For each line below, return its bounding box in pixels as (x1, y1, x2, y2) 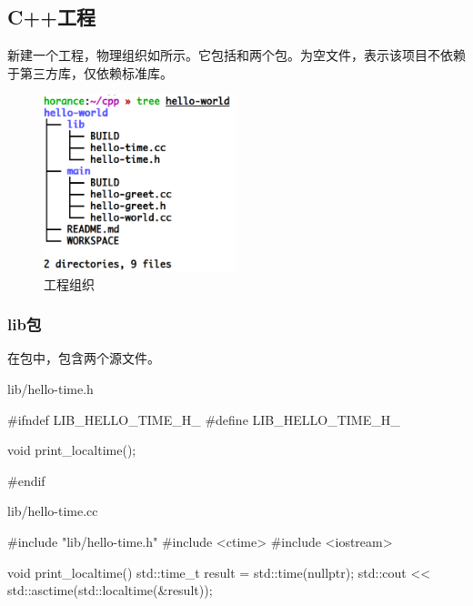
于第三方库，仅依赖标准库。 (7, 63, 173, 82)
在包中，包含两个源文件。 (7, 348, 160, 368)
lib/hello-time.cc (7, 501, 98, 520)
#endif (7, 470, 45, 490)
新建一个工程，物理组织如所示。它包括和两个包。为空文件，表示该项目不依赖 (7, 45, 466, 65)
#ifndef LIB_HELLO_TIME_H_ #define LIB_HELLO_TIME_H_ (7, 409, 400, 429)
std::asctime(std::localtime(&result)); (7, 581, 213, 600)
